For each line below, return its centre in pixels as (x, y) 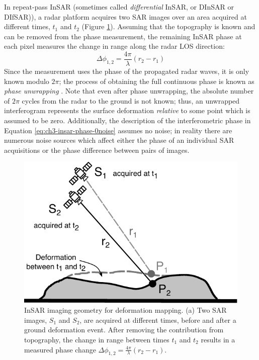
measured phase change (60, 349)
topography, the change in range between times (97, 340)
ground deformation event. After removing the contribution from (124, 330)
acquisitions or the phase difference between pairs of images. (97, 150)
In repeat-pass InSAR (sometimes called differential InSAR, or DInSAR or (119, 7)
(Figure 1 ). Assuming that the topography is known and (168, 26)
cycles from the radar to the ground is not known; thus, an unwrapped (131, 100)
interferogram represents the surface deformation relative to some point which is (127, 110)
